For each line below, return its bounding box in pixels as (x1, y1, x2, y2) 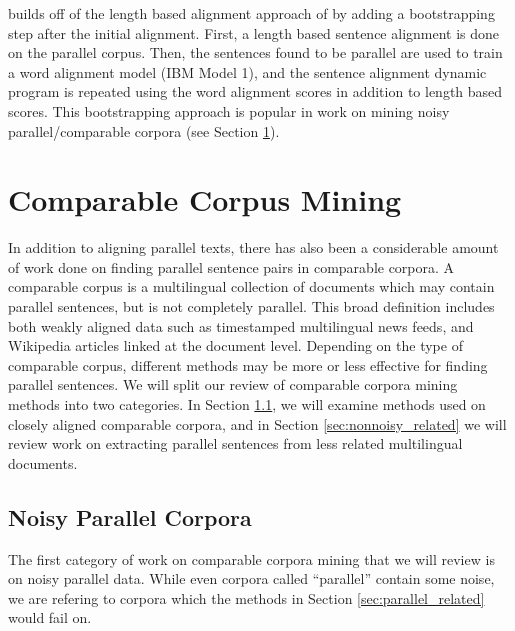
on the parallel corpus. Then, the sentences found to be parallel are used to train (8, 42, 503, 63)
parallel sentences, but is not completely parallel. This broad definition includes (8, 296, 495, 317)
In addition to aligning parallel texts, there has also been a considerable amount (8, 237, 499, 258)
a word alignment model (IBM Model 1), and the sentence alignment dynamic (8, 61, 487, 82)
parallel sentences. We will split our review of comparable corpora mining (8, 374, 458, 395)
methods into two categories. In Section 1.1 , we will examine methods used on (8, 394, 486, 415)
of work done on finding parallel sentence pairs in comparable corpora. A (8, 256, 455, 277)
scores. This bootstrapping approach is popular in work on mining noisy (8, 100, 450, 121)
